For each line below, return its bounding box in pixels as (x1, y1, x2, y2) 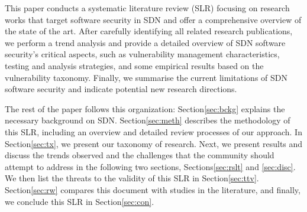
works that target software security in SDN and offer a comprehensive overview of (5, 13, 302, 25)
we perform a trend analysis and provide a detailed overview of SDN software (5, 36, 286, 48)
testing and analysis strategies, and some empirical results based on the (5, 59, 264, 71)
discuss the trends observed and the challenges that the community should (5, 149, 274, 161)
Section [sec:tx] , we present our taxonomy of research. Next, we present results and (5, 137, 303, 149)
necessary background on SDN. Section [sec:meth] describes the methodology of (5, 114, 290, 126)
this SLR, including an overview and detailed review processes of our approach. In (5, 125, 302, 138)
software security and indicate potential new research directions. (5, 83, 237, 95)
